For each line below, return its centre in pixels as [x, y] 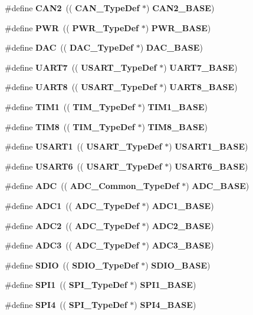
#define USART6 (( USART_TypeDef [83, 166]
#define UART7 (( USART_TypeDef [81, 67]
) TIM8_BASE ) [175, 126]
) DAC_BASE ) [171, 47]
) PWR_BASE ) [178, 27]
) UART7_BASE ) [201, 67]
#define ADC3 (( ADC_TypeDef [72, 245]
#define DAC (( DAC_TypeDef [69, 47]
